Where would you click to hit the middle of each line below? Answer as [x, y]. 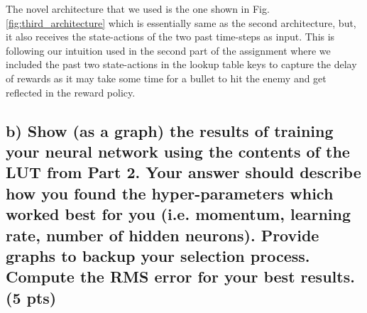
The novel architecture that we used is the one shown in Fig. [138, 9]
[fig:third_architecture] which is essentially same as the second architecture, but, [181, 22]
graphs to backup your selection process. [158, 255]
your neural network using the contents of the [178, 151]
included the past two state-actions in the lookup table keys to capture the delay [181, 64]
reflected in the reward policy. [71, 92]
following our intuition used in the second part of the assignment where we [168, 50]
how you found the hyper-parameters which [170, 193]
